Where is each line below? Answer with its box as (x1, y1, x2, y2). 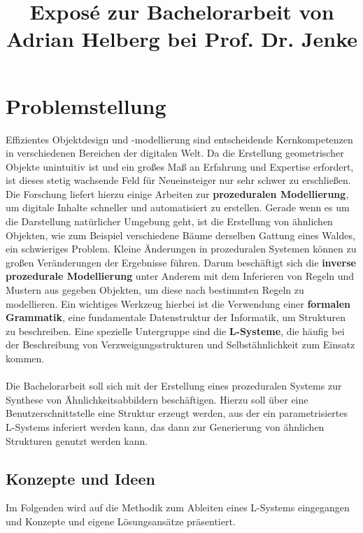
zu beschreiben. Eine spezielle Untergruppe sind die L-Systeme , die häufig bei (6, 323, 345, 338)
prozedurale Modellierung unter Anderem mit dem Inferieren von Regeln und (6, 269, 355, 283)
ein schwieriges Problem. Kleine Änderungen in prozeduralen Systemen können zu (6, 241, 357, 256)
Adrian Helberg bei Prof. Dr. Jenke (6, 24, 358, 53)
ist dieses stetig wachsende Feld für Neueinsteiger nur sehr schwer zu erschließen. (6, 173, 351, 187)
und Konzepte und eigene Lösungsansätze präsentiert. (6, 513, 236, 528)
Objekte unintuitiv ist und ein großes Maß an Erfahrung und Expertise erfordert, (6, 159, 354, 173)
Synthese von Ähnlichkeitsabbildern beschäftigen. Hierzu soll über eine (6, 392, 308, 406)
